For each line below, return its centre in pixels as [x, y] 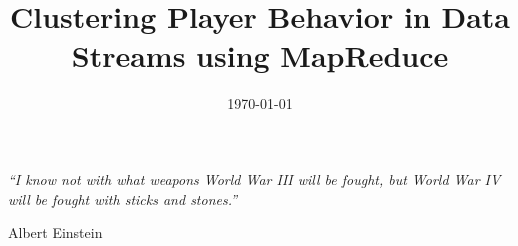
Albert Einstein [55, 232]
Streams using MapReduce [260, 55]
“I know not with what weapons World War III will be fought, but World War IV [254, 178]
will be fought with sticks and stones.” [123, 198]
